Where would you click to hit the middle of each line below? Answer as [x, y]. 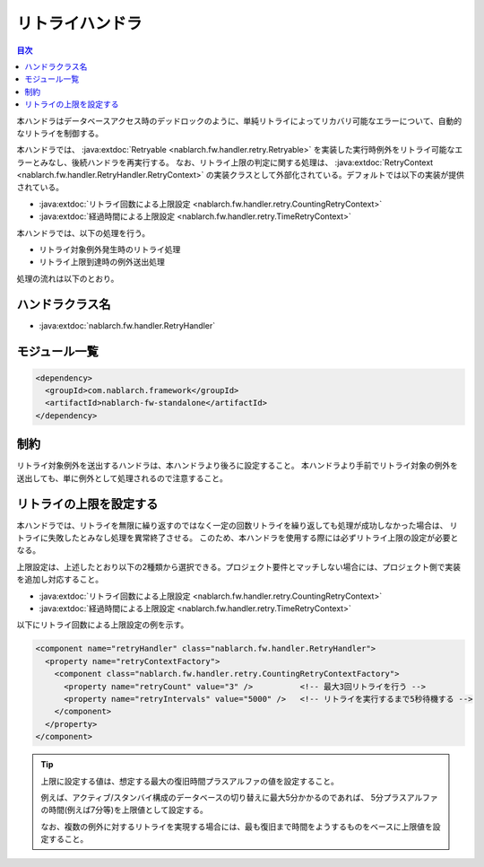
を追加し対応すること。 [60, 580]
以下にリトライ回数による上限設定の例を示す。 [103, 625]
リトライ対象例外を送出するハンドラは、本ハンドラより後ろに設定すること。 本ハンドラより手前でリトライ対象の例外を [238, 466]
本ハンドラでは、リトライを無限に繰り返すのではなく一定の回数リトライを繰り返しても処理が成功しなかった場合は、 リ [237, 525]
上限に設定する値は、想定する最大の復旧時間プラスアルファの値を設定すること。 [190, 781]
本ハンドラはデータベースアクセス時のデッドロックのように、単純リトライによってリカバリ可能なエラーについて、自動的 [239, 120]
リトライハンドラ [79, 23]
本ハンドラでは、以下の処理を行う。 [83, 232]
